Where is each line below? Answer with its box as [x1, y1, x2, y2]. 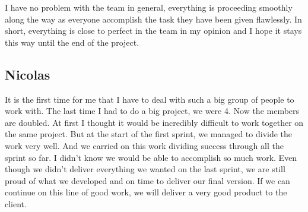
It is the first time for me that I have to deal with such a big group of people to [5, 93, 294, 105]
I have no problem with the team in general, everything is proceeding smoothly [5, 1, 293, 13]
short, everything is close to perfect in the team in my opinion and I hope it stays [5, 24, 302, 37]
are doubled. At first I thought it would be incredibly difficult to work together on [5, 116, 304, 128]
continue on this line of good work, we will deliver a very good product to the [5, 186, 287, 198]
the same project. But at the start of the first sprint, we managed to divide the [5, 128, 293, 140]
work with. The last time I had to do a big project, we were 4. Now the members [5, 105, 300, 117]
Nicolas [5, 65, 50, 83]
